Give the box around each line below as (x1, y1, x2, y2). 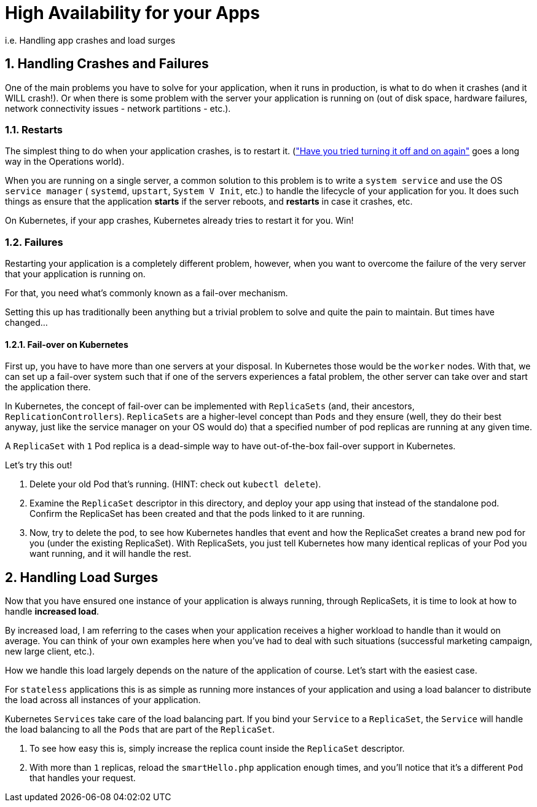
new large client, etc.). (5, 646, 95, 657)
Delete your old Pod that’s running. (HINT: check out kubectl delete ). (29, 479, 321, 490)
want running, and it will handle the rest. (29, 548, 192, 559)
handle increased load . (5, 606, 100, 617)
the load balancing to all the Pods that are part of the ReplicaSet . (5, 724, 275, 735)
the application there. (5, 382, 91, 393)
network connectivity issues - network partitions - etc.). (5, 103, 231, 114)
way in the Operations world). (5, 156, 125, 167)
